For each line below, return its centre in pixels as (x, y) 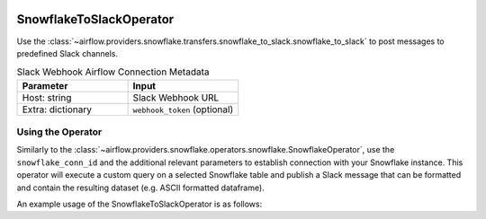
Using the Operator (59, 132)
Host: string (47, 97)
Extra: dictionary (57, 109)
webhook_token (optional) (183, 109)
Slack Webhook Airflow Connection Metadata (113, 72)
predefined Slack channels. (67, 53)
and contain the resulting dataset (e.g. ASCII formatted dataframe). (140, 188)
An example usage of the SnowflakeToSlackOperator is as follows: (139, 204)
